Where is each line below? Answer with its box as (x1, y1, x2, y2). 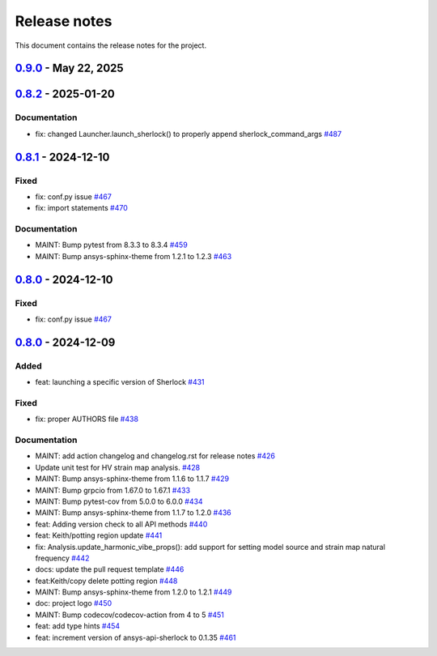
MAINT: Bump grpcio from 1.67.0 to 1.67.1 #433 (35, 485, 190, 495)
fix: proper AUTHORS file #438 (35, 414, 139, 424)
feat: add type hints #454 (35, 621, 121, 631)
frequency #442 (35, 553, 90, 563)
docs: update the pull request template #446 (35, 564, 185, 574)
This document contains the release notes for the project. (15, 40, 206, 50)
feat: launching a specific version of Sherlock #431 (35, 377, 206, 387)
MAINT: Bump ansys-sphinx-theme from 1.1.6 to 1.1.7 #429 (35, 474, 230, 483)
